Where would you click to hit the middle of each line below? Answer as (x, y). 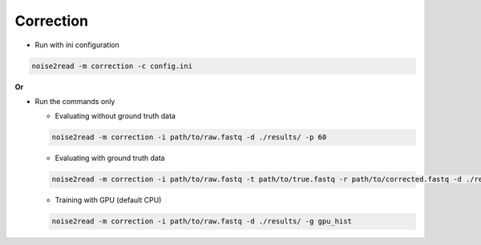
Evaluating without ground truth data (115, 116)
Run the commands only (75, 101)
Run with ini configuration (77, 45)
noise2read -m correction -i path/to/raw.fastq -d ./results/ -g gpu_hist (202, 221)
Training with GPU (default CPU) (108, 200)
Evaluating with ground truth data (110, 158)
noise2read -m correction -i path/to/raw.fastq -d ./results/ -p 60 (189, 137)
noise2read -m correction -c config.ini (112, 66)
